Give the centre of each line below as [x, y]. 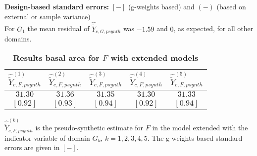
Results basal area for [56, 57]
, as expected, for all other [213, 28]
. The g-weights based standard [195, 137]
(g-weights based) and [161, 6]
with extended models [154, 57]
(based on [231, 6]
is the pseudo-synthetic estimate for [89, 128]
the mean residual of [58, 28]
